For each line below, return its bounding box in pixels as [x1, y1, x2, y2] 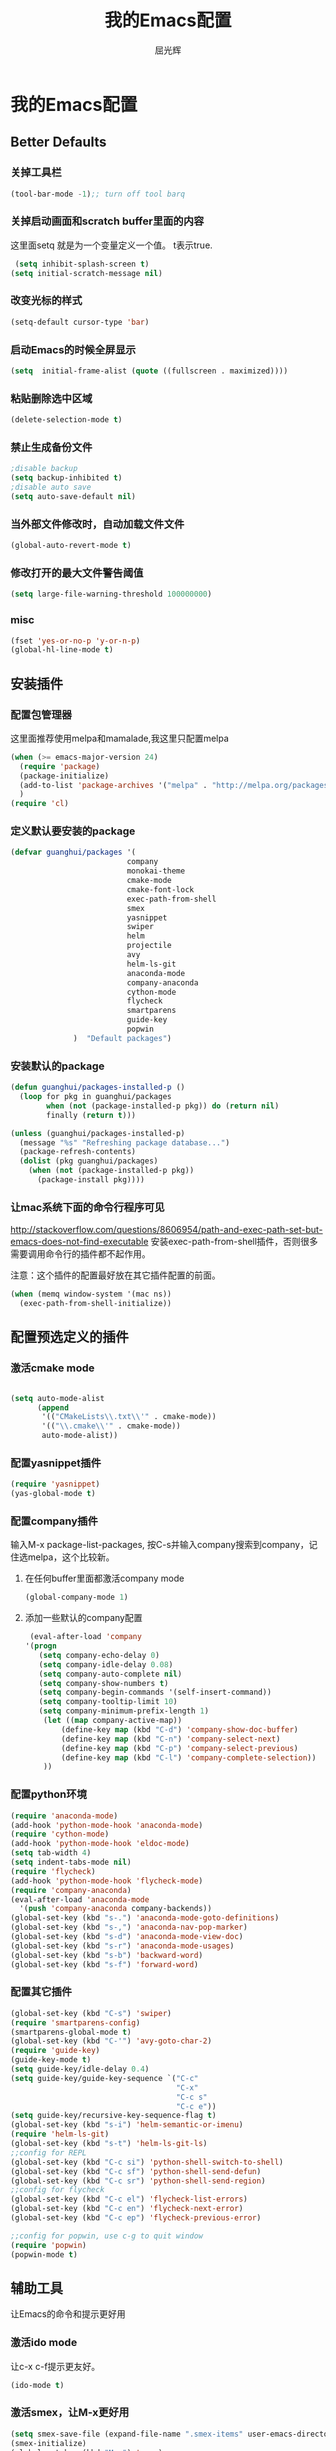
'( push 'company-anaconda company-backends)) [19, 1904, 213, 1914]
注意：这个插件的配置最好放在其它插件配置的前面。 [10, 1269, 221, 1281]
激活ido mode [10, 2336, 78, 2350]
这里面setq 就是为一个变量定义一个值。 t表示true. [10, 239, 213, 251]
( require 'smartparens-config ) [10, 2017, 141, 2028]
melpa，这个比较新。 [27, 1551, 115, 1563]
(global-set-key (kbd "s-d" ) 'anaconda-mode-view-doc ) [10, 1932, 244, 1942]
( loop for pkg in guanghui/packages [19, 1092, 172, 1102]
